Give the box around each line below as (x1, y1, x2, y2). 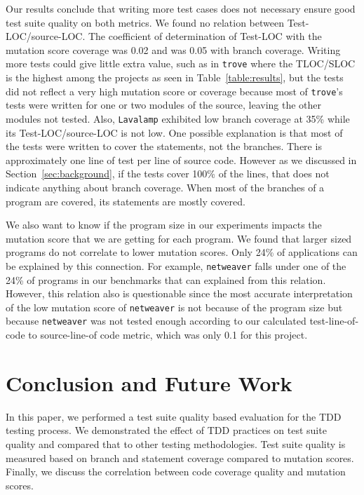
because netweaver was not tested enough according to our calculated (6, 313, 306, 328)
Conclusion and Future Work (6, 368, 292, 397)
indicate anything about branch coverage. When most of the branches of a (6, 179, 325, 194)
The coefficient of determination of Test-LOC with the (88, 29, 322, 43)
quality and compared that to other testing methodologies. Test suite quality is (6, 436, 346, 451)
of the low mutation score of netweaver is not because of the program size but (6, 299, 343, 314)
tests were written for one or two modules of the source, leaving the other (6, 97, 322, 112)
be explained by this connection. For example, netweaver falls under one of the (6, 258, 346, 273)
